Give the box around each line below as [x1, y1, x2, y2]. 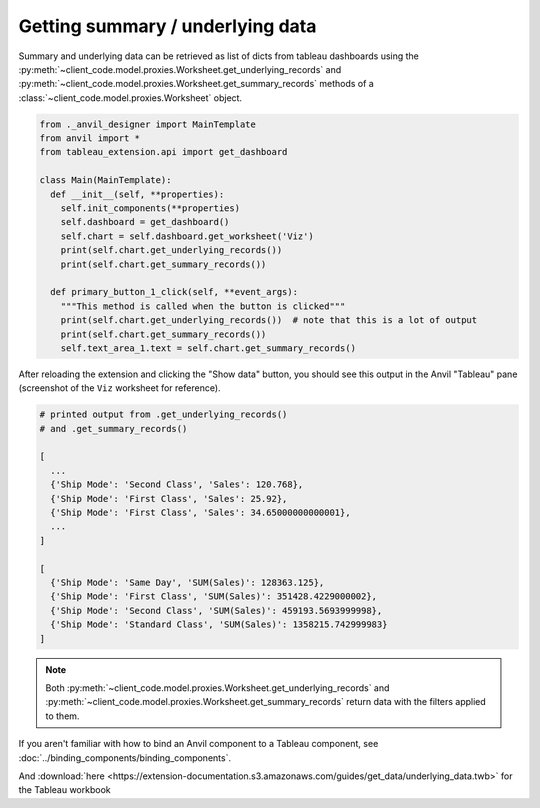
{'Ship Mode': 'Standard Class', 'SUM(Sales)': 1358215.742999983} [50, 619, 388, 630]
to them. [45, 710, 80, 722]
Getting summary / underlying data [18, 15, 317, 37]
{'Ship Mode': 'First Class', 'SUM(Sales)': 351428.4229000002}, [50, 591, 378, 602]
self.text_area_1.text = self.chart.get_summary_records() [60, 342, 357, 354]
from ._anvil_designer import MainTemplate [39, 118, 257, 130]
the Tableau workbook [18, 784, 111, 796]
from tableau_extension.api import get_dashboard [39, 146, 288, 158]
